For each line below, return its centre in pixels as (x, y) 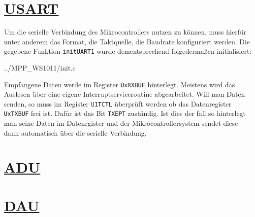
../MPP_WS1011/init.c (40, 67)
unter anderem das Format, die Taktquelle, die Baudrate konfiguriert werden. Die (127, 41)
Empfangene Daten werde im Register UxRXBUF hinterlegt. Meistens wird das (120, 84)
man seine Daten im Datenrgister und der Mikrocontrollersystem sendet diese (121, 123)
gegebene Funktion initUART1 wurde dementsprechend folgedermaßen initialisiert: (128, 51)
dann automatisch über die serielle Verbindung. (75, 132)
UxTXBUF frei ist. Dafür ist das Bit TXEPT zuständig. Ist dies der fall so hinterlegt (125, 113)
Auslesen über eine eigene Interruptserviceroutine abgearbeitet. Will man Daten (125, 94)
